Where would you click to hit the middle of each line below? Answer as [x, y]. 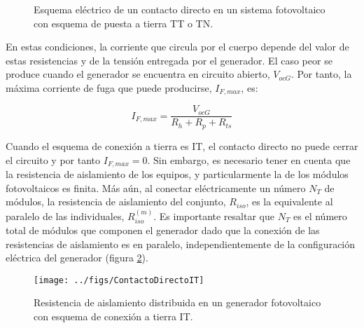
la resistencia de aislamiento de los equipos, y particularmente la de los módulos [177, 173]
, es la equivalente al [289, 201]
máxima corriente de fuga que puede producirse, [109, 87]
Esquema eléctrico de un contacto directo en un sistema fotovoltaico [180, 9]
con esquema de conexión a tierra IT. [113, 316]
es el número [320, 216]
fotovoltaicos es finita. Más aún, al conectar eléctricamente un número [156, 187]
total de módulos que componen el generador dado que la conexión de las [163, 230]
